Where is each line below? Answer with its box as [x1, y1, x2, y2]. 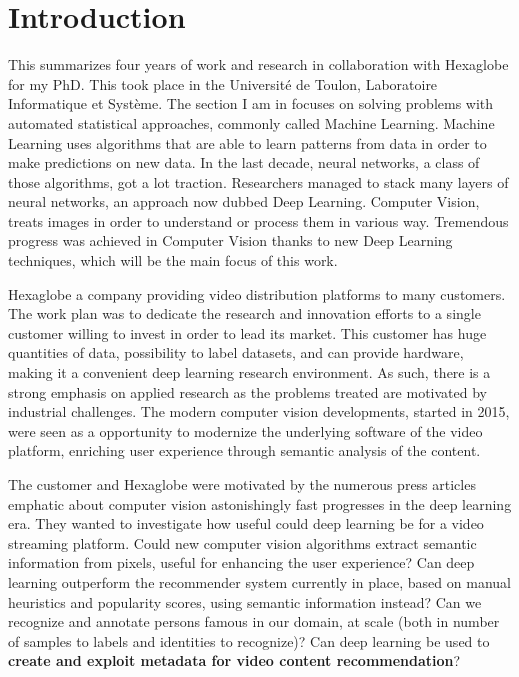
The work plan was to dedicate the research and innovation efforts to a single [8, 303, 481, 324]
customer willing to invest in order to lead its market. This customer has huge [8, 322, 487, 343]
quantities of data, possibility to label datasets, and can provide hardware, [8, 342, 464, 363]
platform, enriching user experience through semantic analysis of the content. [8, 440, 481, 461]
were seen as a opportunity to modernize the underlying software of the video [8, 420, 483, 441]
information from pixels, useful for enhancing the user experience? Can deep [8, 552, 475, 573]
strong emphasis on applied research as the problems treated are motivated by [8, 381, 487, 402]
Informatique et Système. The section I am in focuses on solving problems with [8, 93, 494, 114]
